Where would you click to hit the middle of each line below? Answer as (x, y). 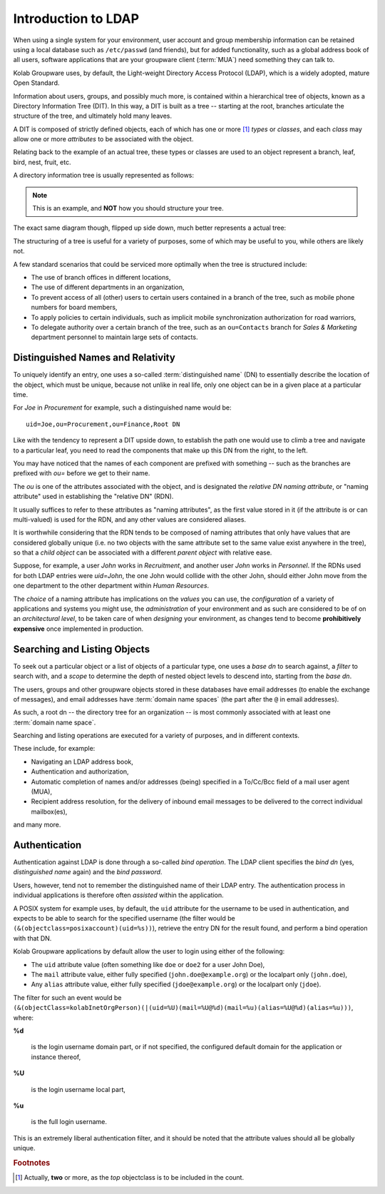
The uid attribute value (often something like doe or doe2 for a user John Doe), (148, 964)
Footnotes (32, 1163)
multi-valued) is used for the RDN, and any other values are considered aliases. (129, 519)
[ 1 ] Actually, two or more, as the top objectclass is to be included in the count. (130, 1178)
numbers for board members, (74, 308)
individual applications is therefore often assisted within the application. (118, 895)
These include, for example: (54, 749)
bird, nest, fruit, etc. (42, 162)
